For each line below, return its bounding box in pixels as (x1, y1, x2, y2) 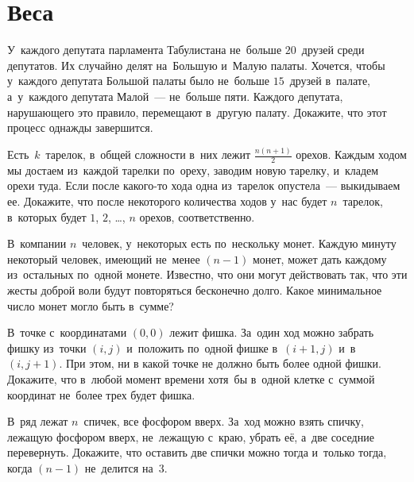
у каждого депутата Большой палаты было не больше (7, 72, 269, 89)
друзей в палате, (289, 72, 370, 89)
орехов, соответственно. (139, 208, 255, 225)
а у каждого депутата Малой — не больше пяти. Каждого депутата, (7, 87, 343, 104)
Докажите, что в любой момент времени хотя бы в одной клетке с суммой (7, 370, 375, 387)
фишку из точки (7, 339, 87, 356)
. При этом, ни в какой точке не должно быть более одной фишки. (59, 355, 381, 372)
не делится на (84, 459, 153, 476)
